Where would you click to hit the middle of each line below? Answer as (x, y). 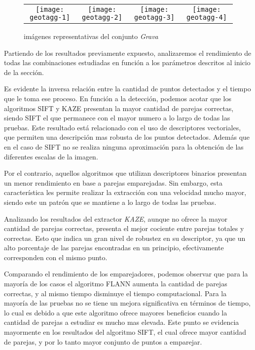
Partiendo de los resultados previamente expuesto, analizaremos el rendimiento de (128, 53)
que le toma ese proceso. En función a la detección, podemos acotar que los (118, 98)
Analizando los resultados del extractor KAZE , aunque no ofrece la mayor (116, 218)
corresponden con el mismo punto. (56, 257)
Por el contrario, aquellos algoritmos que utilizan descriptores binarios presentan (126, 173)
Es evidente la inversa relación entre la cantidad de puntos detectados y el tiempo (127, 89)
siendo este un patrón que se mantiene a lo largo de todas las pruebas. (110, 202)
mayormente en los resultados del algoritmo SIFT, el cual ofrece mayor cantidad (125, 332)
